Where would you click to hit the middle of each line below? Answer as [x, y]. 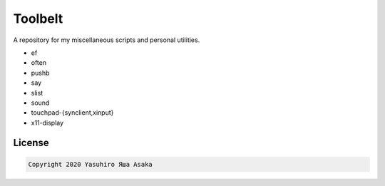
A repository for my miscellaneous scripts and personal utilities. [107, 40]
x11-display [47, 123]
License [31, 143]
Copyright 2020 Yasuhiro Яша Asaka [90, 164]
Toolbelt [38, 19]
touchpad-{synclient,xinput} [72, 113]
